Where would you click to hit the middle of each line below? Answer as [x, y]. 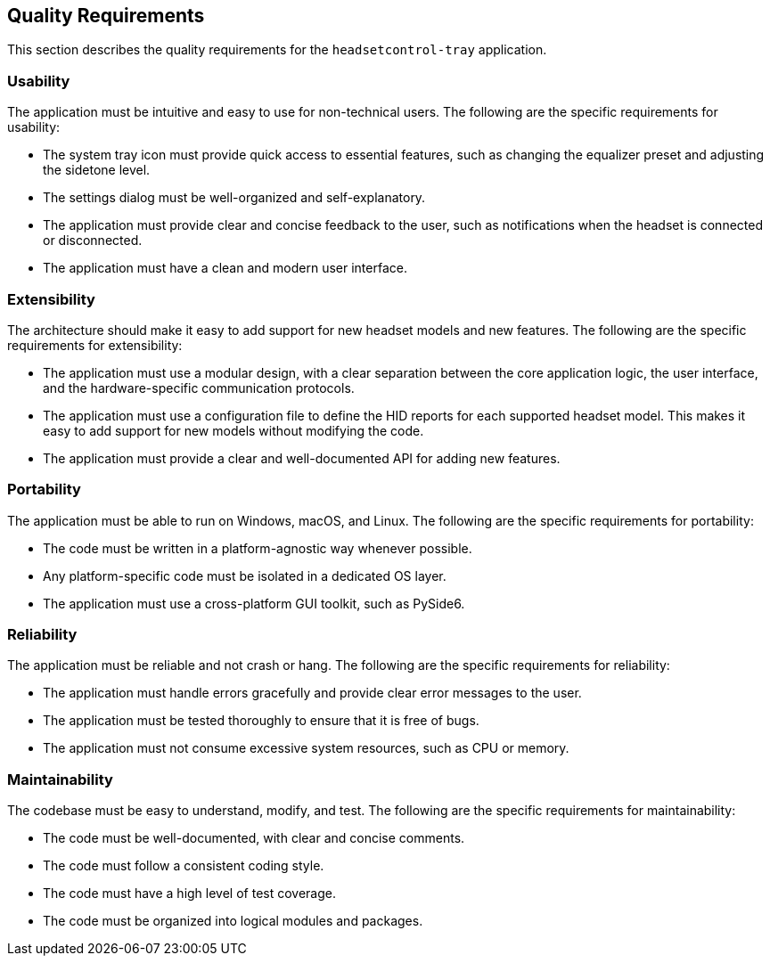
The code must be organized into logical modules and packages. [233, 921]
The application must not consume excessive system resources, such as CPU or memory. [306, 748]
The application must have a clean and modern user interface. [225, 268]
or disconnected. [93, 241]
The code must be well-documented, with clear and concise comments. [254, 838]
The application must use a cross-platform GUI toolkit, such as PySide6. [254, 603]
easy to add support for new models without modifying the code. [233, 430]
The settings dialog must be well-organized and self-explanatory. [234, 198]
